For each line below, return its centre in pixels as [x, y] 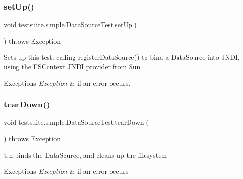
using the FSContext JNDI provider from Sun [72, 66]
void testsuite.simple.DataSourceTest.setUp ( [71, 24]
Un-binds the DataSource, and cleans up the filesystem [86, 155]
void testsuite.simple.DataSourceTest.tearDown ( [76, 122]
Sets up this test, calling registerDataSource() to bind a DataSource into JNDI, [122, 57]
